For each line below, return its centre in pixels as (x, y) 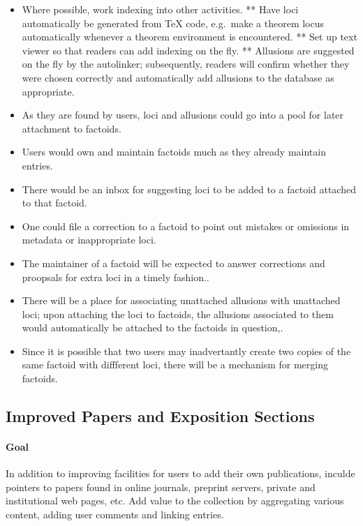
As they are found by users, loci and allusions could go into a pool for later (183, 115)
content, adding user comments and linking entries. (115, 514)
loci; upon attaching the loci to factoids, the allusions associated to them (178, 314)
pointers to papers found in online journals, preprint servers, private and (161, 487)
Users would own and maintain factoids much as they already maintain (174, 152)
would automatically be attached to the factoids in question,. (153, 328)
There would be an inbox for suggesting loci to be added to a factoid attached (189, 189)
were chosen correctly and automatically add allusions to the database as (178, 77)
